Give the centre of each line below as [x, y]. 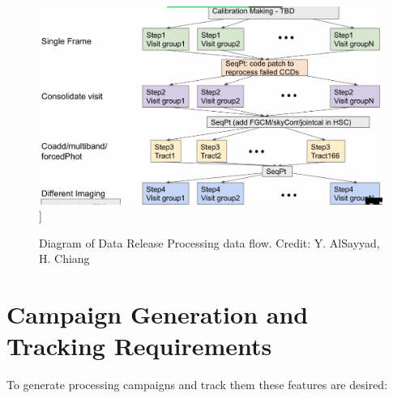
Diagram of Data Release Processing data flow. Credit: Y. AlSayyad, [209, 242]
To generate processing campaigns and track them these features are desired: [197, 385]
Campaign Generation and [158, 314]
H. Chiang [64, 258]
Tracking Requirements [139, 346]
